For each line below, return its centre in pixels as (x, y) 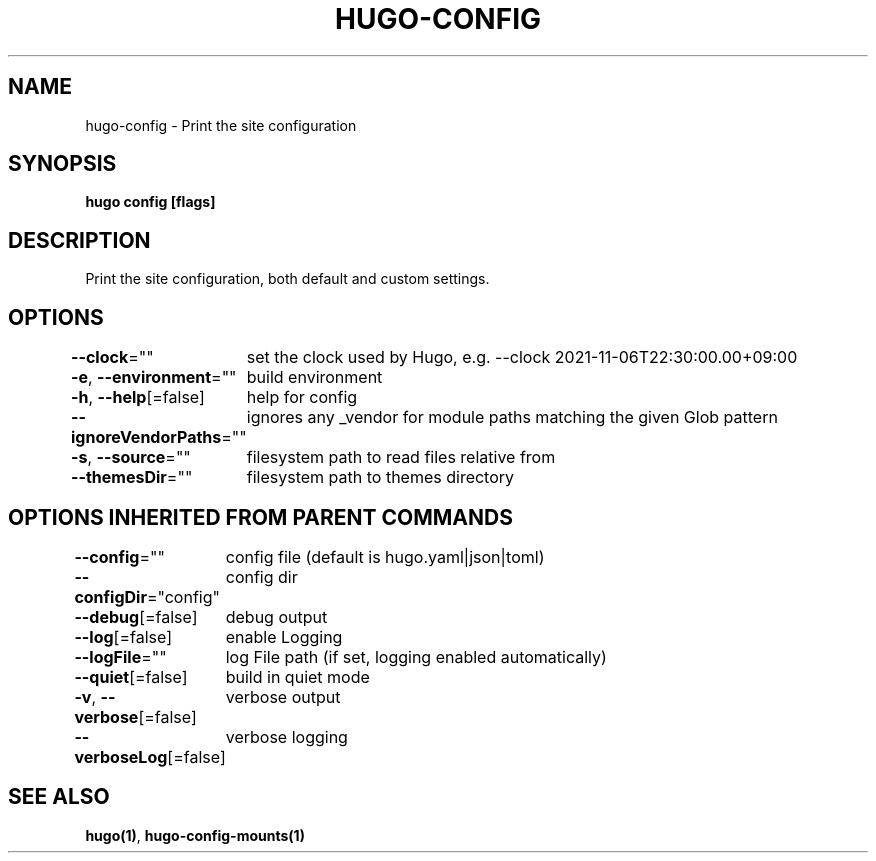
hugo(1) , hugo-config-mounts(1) (195, 835)
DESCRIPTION (79, 240)
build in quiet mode (297, 676)
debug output (276, 616)
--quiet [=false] (131, 676)
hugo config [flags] (150, 202)
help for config (302, 397)
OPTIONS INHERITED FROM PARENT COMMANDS (260, 517)
